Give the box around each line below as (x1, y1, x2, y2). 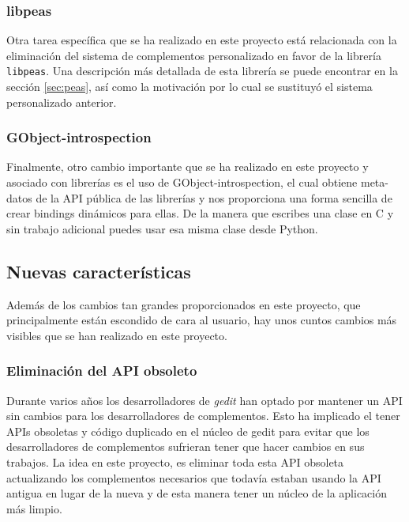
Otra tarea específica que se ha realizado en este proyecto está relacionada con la (6, 32, 397, 48)
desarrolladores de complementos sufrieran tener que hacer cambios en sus (6, 438, 365, 455)
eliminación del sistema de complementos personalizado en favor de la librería (6, 47, 381, 63)
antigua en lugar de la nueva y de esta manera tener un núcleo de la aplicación (6, 485, 388, 501)
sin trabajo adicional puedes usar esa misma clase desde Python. (6, 220, 318, 236)
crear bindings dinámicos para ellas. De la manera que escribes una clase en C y (6, 205, 394, 221)
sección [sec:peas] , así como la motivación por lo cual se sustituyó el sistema (6, 78, 373, 95)
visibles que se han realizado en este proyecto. (6, 327, 227, 343)
